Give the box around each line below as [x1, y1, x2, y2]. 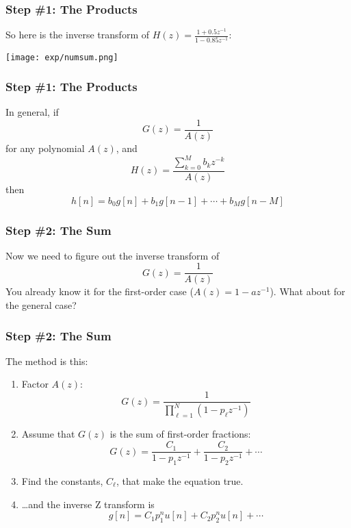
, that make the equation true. [116, 473, 244, 488]
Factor [21, 377, 49, 391]
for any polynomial [5, 141, 85, 155]
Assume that [21, 427, 75, 441]
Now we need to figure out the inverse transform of [5, 248, 220, 262]
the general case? [5, 298, 77, 312]
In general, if [5, 105, 59, 119]
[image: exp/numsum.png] [5, 52, 118, 62]
